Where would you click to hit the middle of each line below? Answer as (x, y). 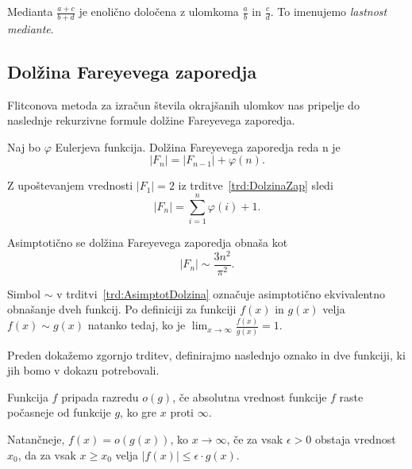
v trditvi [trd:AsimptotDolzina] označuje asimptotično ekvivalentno (221, 293)
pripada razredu (100, 396)
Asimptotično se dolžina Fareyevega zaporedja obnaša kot (148, 242)
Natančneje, (36, 439)
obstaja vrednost (355, 439)
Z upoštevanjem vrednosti (70, 185)
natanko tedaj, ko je (137, 325)
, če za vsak (255, 439)
